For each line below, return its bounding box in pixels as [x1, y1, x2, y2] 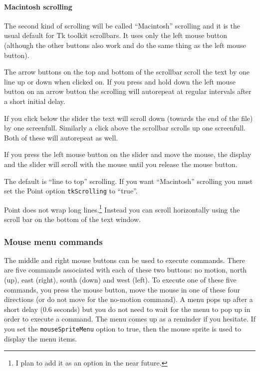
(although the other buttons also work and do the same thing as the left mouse [4, 39, 246, 50]
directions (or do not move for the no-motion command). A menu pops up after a [4, 294, 253, 304]
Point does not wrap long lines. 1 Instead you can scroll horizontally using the [4, 202, 240, 214]
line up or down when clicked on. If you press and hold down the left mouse [4, 76, 236, 86]
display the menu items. [4, 333, 77, 343]
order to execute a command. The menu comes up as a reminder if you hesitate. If [4, 313, 256, 324]
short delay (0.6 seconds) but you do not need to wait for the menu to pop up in [4, 303, 251, 314]
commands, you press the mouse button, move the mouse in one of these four [4, 284, 240, 294]
